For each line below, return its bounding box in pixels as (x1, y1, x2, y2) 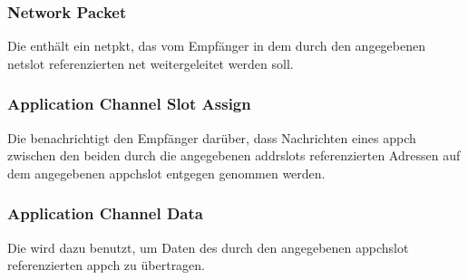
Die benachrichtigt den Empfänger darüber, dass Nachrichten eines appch (7, 128, 416, 147)
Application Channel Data (7, 202, 203, 225)
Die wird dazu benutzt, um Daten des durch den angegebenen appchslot (7, 237, 409, 256)
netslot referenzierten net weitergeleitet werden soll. (7, 53, 294, 72)
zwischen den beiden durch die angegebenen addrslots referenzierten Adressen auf (7, 146, 461, 165)
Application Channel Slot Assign (7, 92, 251, 115)
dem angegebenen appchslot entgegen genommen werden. (7, 163, 326, 182)
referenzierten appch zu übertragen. (7, 256, 206, 275)
